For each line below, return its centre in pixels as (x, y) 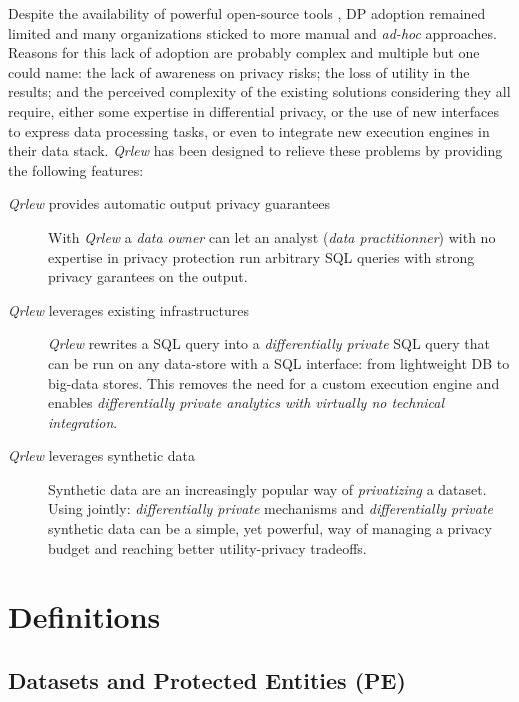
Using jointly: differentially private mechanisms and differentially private (271, 508)
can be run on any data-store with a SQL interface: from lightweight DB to (279, 362)
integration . (83, 421)
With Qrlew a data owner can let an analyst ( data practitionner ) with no (272, 236)
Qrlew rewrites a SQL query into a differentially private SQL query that (269, 343)
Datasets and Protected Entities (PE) (207, 680)
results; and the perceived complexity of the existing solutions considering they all (259, 91)
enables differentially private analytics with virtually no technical (246, 402)
